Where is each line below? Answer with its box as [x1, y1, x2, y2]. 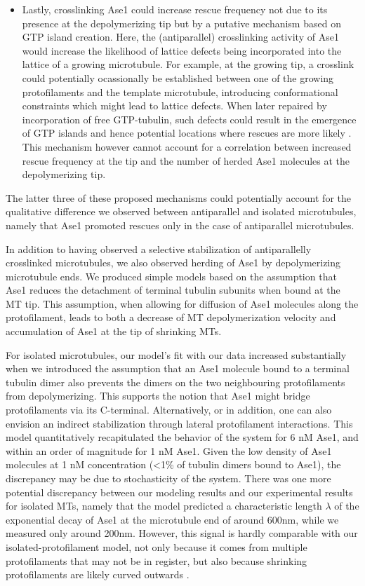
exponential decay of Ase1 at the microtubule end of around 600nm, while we [6, 512, 339, 526]
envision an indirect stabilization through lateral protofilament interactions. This [6, 416, 353, 430]
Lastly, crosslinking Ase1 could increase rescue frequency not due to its [22, 2, 328, 16]
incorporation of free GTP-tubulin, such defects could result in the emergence [22, 111, 357, 126]
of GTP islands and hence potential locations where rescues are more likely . [22, 125, 352, 140]
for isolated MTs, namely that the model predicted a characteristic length [6, 498, 322, 513]
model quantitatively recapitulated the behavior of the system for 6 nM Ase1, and [6, 430, 359, 444]
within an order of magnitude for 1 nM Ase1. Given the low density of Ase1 [6, 443, 332, 458]
